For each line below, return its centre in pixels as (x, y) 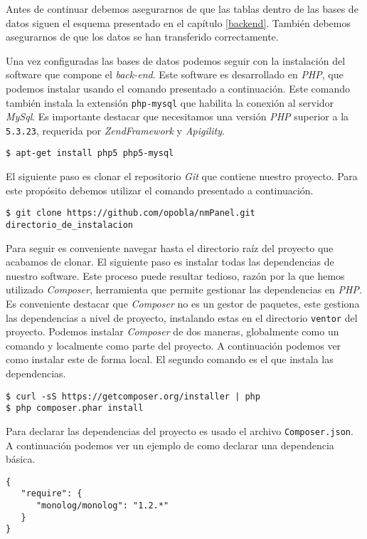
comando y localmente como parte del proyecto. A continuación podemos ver (174, 345)
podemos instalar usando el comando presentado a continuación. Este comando (178, 88)
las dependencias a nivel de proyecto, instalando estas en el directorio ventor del (182, 317)
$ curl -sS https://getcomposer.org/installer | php (133, 396)
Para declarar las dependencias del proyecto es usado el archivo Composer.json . (180, 430)
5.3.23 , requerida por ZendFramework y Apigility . (115, 130)
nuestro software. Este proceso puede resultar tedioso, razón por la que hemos (175, 275)
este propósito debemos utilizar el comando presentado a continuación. (160, 190)
